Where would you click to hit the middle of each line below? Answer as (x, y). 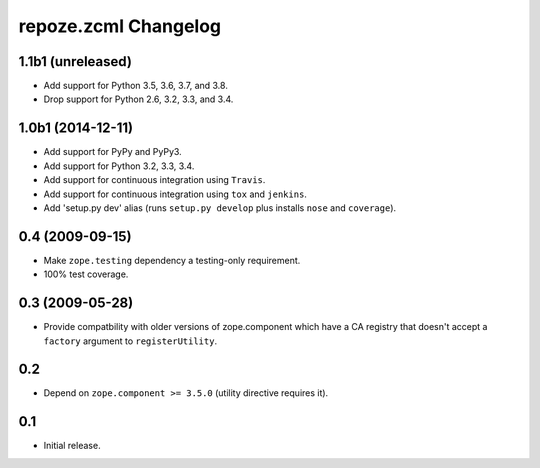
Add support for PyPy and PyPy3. (112, 152)
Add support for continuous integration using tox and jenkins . (175, 194)
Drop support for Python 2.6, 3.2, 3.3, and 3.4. (138, 99)
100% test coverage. (86, 274)
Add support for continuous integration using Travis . (154, 180)
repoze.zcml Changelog (120, 26)
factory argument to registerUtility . (130, 341)
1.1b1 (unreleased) (75, 61)
